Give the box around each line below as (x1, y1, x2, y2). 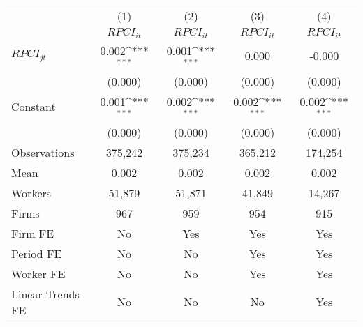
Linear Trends (11, 285, 80, 302)
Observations (11, 144, 75, 160)
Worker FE (11, 265, 66, 282)
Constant (11, 98, 56, 115)
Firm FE (11, 225, 54, 241)
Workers (11, 184, 52, 201)
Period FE (11, 245, 62, 261)
